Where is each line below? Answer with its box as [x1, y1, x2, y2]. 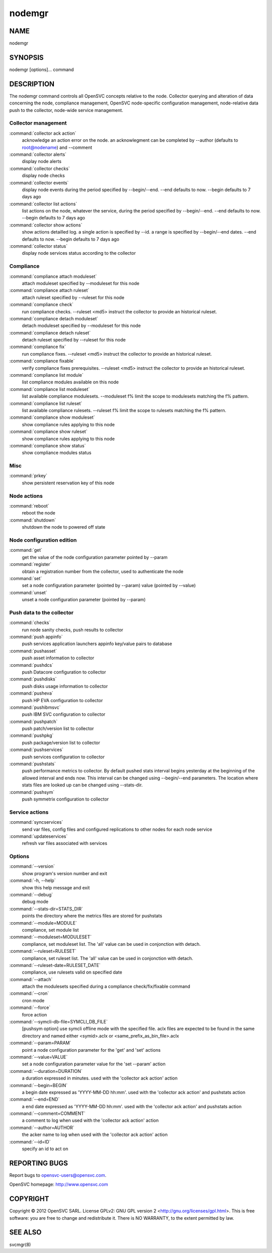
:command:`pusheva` [9, 690, 53, 696]
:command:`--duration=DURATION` [9, 1068, 83, 1074]
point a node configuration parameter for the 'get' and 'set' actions [22, 1047, 161, 1053]
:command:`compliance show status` [9, 442, 86, 448]
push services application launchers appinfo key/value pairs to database [22, 641, 172, 647]
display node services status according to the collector [22, 250, 136, 256]
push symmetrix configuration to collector [22, 796, 109, 802]
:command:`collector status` [9, 243, 68, 249]
